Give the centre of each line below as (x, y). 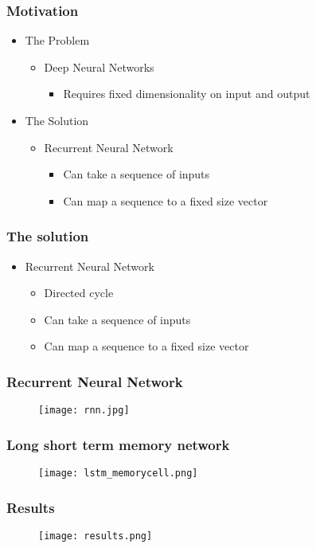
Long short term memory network (118, 444)
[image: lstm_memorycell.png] (118, 474)
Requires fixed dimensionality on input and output (187, 94)
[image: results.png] (96, 536)
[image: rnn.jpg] (84, 411)
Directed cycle (79, 293)
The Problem (57, 40)
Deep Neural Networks (99, 67)
